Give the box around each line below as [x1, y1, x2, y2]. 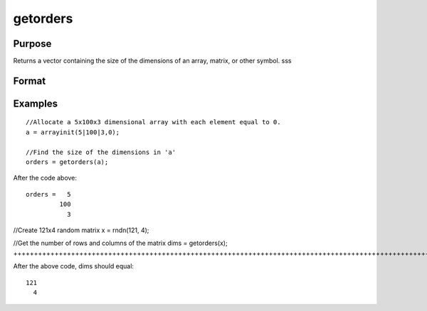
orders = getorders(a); [26, 158, 109, 166]
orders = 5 [26, 190, 71, 198]
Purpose [13, 38, 52, 50]
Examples [13, 97, 58, 109]
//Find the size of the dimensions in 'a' [26, 148, 176, 156]
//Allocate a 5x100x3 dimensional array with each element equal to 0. [26, 118, 281, 126]
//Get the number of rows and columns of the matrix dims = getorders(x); [13, 239, 228, 248]
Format [13, 75, 46, 87]
